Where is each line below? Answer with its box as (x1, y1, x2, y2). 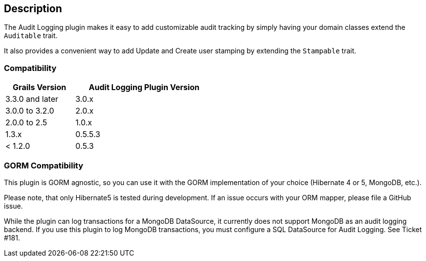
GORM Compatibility (4, 160, 84, 170)
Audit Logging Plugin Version (89, 82, 200, 93)
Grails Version (13, 82, 67, 93)
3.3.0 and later (5, 94, 59, 104)
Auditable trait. (4, 31, 58, 40)
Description (4, 2, 62, 15)
